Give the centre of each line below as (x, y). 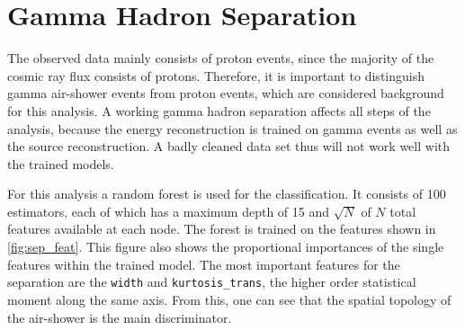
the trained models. (61, 163)
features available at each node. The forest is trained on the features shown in (222, 229)
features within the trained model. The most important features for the (204, 264)
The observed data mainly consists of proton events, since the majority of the (221, 58)
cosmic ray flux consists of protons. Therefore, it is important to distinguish (216, 75)
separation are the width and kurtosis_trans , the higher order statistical (212, 282)
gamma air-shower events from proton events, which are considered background (226, 93)
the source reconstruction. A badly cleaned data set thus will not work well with (228, 146)
